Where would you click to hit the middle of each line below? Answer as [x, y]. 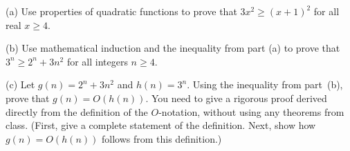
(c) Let [20, 84]
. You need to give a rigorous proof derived [236, 98]
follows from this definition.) [162, 138]
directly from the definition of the [77, 111]
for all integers [97, 61]
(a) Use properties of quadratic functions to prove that [121, 11]
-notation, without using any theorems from [251, 111]
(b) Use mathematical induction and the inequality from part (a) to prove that [173, 48]
